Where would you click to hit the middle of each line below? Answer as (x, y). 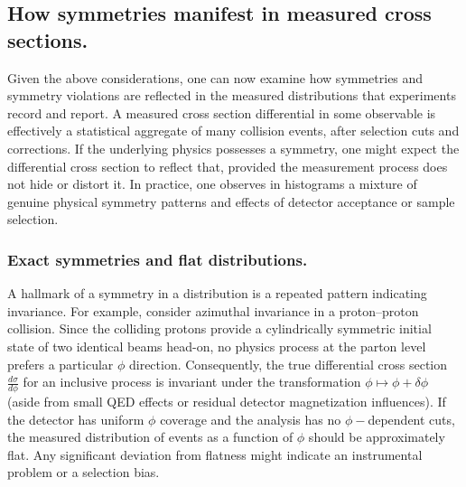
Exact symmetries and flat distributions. (158, 259)
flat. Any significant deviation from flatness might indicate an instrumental (215, 454)
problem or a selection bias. (84, 472)
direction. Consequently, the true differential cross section (288, 364)
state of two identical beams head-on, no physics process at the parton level (217, 346)
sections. (48, 39)
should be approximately (377, 437)
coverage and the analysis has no (251, 419)
